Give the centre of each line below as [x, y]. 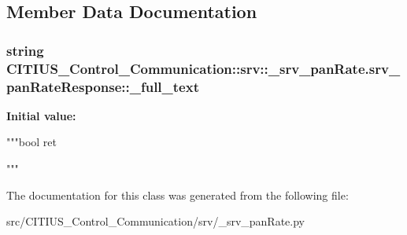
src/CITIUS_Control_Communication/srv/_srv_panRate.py [155, 221]
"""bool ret [31, 142]
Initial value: [41, 115]
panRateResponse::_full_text [103, 86]
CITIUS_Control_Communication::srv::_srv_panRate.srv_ [203, 68]
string [25, 50]
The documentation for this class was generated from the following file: [178, 195]
